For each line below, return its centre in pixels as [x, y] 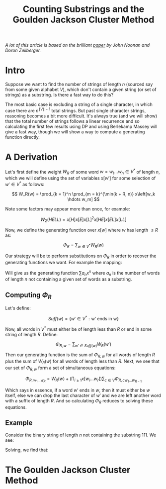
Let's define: [18, 308]
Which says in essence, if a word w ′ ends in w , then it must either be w [78, 390]
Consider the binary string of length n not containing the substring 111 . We [81, 435]
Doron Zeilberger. [23, 50]
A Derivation [32, 157]
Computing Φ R [28, 295]
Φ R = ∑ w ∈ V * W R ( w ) [83, 246]
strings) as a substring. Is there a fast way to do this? [59, 95]
